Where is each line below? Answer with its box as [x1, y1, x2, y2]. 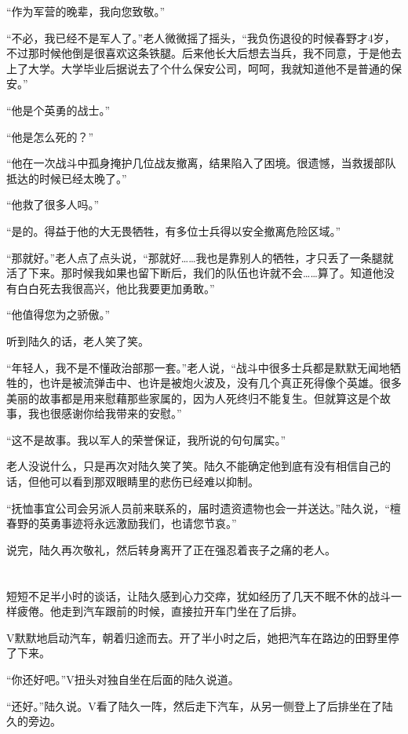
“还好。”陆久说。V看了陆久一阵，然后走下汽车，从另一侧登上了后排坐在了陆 [6, 697, 393, 714]
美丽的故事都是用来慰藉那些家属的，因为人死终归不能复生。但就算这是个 [6, 389, 380, 406]
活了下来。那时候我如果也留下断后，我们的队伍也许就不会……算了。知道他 [6, 265, 384, 281]
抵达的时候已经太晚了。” [6, 170, 127, 186]
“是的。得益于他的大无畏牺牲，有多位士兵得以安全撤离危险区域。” [6, 222, 341, 239]
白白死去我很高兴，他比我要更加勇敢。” [16, 279, 215, 296]
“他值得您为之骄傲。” [6, 306, 111, 323]
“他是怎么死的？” [6, 128, 94, 144]
